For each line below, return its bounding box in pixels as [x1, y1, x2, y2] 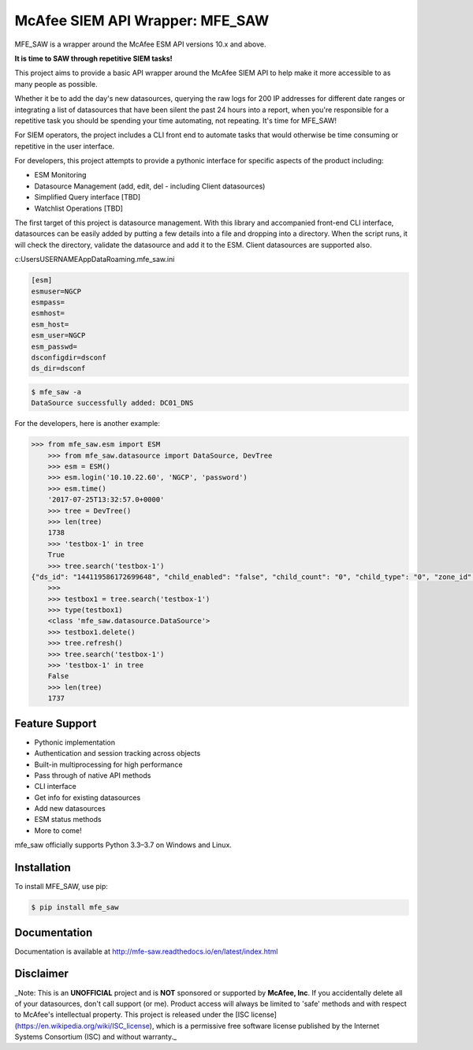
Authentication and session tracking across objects [34, 749, 201, 758]
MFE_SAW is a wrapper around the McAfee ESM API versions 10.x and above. [14, 39, 266, 49]
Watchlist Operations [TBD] [34, 204, 124, 213]
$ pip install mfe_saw [31, 903, 119, 912]
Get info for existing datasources [34, 793, 141, 802]
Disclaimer [14, 967, 69, 981]
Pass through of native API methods [34, 770, 151, 780]
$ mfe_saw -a [31, 387, 82, 396]
